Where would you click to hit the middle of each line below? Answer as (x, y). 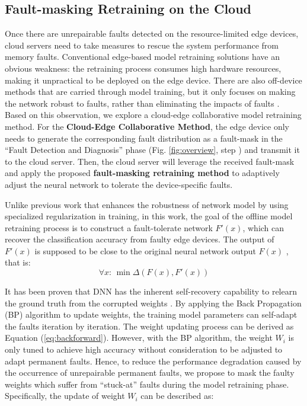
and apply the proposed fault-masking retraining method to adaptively (142, 173)
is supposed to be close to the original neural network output (145, 250)
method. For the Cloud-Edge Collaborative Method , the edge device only (147, 126)
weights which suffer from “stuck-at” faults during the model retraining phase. (147, 384)
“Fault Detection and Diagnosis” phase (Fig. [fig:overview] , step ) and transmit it (152, 150)
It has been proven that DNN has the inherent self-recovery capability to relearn (151, 291)
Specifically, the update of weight (65, 396)
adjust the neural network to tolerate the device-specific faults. (119, 184)
